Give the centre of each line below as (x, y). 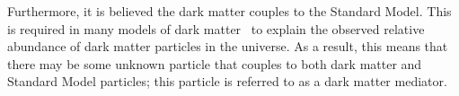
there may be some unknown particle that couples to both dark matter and (215, 63)
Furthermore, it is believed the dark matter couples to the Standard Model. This (229, 11)
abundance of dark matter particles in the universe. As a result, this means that (228, 46)
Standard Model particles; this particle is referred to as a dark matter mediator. (227, 81)
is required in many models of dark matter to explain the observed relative (216, 28)
